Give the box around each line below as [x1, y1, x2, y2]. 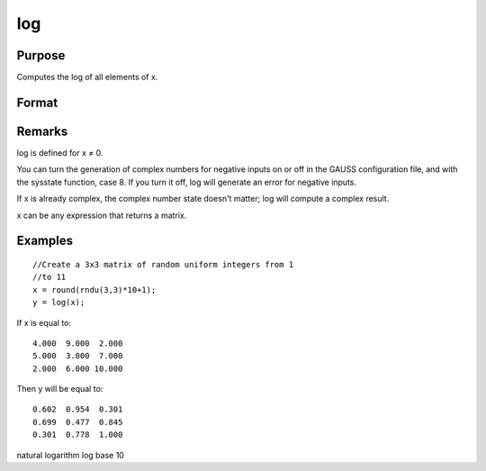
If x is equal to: [16, 317, 72, 328]
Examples [16, 233, 74, 249]
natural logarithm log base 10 [16, 449, 125, 460]
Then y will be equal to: [16, 384, 103, 394]
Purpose [16, 48, 66, 63]
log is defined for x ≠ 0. [16, 147, 103, 158]
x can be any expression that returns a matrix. [16, 210, 187, 221]
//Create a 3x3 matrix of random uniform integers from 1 [32, 259, 294, 269]
